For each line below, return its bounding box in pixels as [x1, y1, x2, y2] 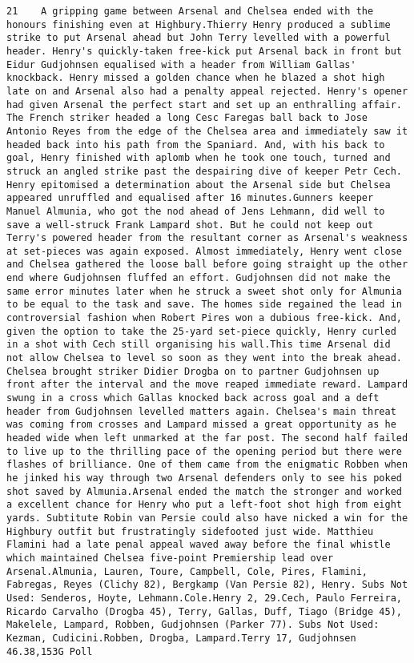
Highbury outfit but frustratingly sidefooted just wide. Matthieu [6, 525, 374, 537]
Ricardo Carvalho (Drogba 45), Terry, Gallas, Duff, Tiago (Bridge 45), [6, 605, 402, 617]
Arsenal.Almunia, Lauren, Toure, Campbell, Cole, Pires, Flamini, [6, 565, 368, 577]
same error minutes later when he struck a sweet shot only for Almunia [6, 285, 402, 297]
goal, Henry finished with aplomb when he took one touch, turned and [6, 152, 391, 164]
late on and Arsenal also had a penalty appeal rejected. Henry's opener [6, 85, 408, 97]
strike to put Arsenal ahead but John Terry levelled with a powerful [6, 32, 391, 44]
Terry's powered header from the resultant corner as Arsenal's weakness [6, 232, 408, 244]
